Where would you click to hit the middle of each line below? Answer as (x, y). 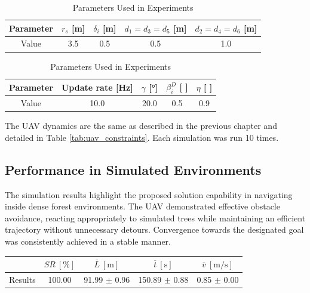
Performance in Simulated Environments (133, 169)
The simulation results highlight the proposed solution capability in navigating (149, 194)
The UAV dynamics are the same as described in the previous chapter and (141, 126)
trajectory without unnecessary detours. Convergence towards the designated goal (154, 229)
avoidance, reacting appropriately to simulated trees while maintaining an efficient (155, 218)
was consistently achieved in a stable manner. (88, 241)
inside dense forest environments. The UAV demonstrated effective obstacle (142, 206)
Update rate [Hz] (97, 87)
